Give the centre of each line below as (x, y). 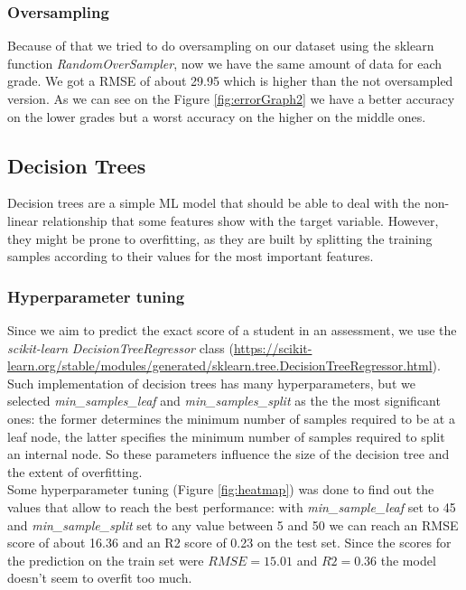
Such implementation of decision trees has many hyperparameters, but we (211, 383)
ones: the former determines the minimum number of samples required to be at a (231, 418)
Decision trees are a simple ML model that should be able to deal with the (214, 203)
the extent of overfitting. (75, 471)
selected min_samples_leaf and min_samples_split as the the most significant (224, 401)
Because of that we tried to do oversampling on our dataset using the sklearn (221, 46)
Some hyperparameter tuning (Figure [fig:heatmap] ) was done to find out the (221, 489)
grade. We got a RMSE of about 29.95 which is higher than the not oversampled (230, 81)
